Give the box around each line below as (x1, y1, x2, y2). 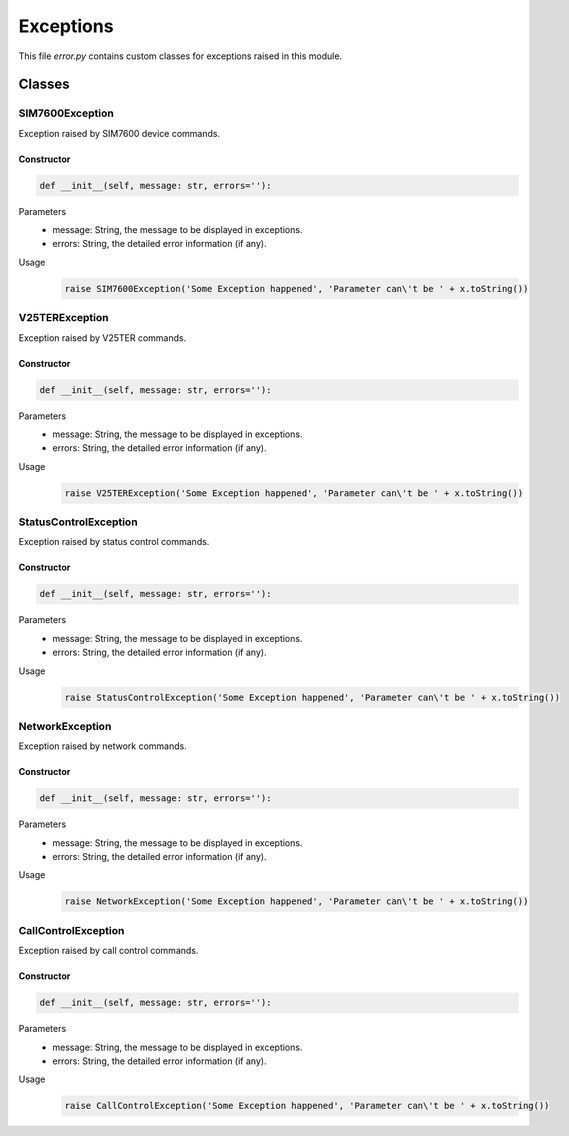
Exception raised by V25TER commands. (18, 331, 187, 344)
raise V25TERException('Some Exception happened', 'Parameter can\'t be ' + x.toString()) (64, 487, 524, 499)
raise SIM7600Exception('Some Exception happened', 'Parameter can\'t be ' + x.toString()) (64, 283, 529, 294)
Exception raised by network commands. (18, 740, 187, 752)
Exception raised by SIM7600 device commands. (18, 127, 220, 139)
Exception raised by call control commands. (18, 945, 199, 957)
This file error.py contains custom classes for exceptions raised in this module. (18, 50, 343, 62)
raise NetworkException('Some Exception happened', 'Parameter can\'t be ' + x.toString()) (64, 896, 529, 907)
